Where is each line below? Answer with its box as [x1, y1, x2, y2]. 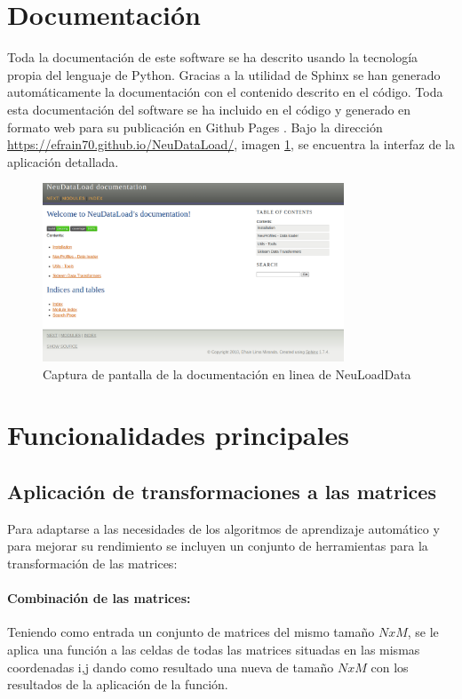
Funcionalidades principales [7, 417, 349, 453]
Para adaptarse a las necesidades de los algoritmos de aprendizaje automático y [7, 519, 440, 537]
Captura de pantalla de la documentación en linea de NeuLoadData [43, 364, 411, 383]
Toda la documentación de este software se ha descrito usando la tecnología [7, 48, 418, 67]
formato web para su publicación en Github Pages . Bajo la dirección [7, 117, 383, 136]
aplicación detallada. [7, 152, 119, 171]
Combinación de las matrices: [7, 589, 191, 608]
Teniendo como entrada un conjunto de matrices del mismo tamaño [7, 623, 375, 641]
